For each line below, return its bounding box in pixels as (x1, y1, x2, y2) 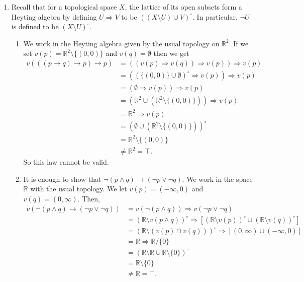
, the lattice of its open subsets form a (125, 2, 242, 12)
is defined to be (11, 21, 59, 32)
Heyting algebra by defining (11, 11, 97, 22)
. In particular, (192, 11, 238, 22)
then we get (153, 48, 189, 58)
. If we (229, 38, 249, 48)
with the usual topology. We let (30, 183, 127, 194)
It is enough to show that (23, 173, 102, 184)
